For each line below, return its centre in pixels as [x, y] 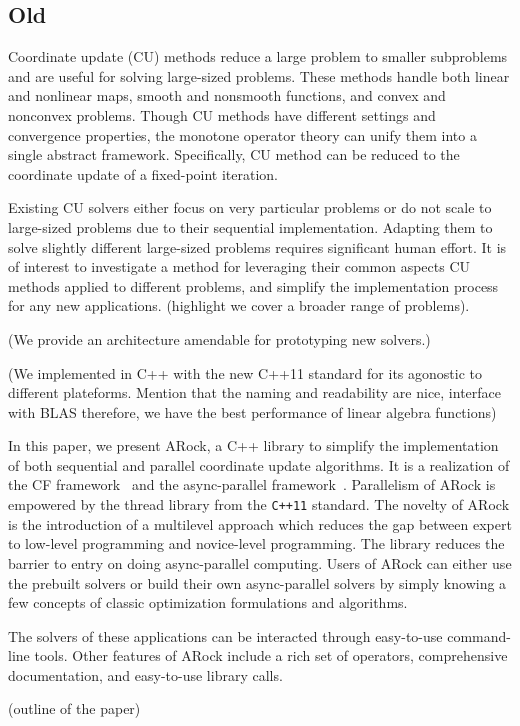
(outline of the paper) [74, 708]
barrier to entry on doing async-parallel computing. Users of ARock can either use [260, 562]
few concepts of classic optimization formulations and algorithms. [208, 602]
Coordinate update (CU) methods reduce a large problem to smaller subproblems [258, 56]
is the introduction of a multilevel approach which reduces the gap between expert [260, 523]
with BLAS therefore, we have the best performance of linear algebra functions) [252, 411]
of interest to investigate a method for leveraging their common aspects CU [239, 266]
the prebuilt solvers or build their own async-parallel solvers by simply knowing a [257, 582]
